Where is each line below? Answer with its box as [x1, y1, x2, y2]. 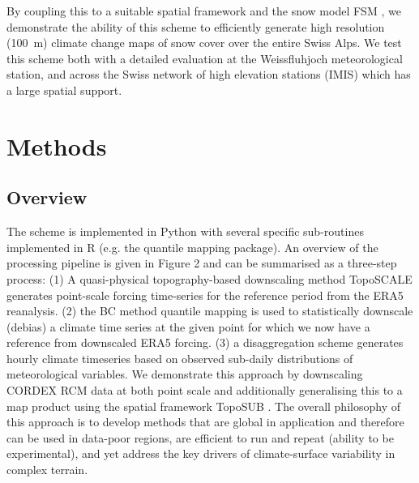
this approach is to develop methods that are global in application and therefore [6, 413, 404, 430]
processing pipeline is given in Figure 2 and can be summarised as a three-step [6, 254, 397, 271]
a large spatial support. [6, 81, 122, 98]
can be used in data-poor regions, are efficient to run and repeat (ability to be [6, 429, 394, 446]
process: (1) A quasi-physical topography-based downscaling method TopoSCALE [6, 270, 413, 287]
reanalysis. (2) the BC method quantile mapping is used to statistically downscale [6, 302, 413, 319]
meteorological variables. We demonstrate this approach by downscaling [6, 365, 363, 383]
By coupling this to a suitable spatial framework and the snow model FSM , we [6, 2, 401, 19]
